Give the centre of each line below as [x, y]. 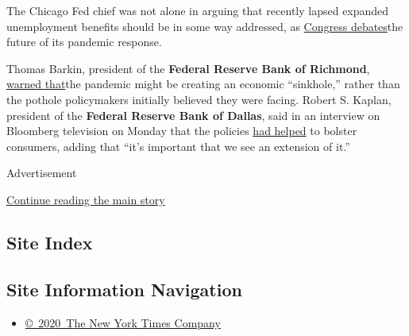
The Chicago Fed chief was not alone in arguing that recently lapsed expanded [198, 10]
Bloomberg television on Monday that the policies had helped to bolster [182, 131]
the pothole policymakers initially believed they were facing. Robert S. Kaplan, [199, 99]
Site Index [50, 242]
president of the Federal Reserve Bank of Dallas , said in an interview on [193, 115]
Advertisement [42, 173]
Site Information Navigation [124, 289]
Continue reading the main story [86, 199]
